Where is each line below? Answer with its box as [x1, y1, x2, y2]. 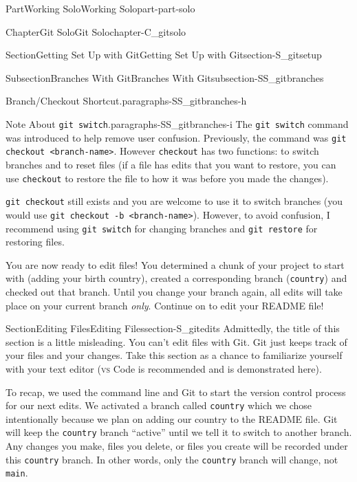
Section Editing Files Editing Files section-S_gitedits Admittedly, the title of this [6, 321, 340, 336]
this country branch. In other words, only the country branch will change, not [6, 452, 338, 466]
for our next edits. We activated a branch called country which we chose [6, 398, 312, 413]
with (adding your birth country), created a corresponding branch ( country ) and [6, 271, 347, 285]
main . [6, 465, 28, 480]
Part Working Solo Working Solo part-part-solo [6, 1, 195, 15]
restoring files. [6, 234, 65, 249]
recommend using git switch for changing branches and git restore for [6, 221, 318, 235]
